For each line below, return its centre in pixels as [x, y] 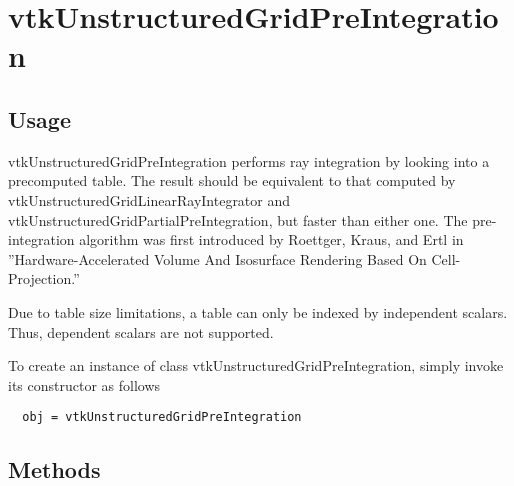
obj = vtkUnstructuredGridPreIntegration [162, 417]
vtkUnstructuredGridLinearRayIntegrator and [149, 199]
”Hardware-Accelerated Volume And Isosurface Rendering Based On [217, 258]
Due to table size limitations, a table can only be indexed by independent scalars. [258, 311]
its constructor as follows [84, 384]
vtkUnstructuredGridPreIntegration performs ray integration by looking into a [249, 160]
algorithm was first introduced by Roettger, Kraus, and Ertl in [271, 239]
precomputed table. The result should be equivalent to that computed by [232, 180]
